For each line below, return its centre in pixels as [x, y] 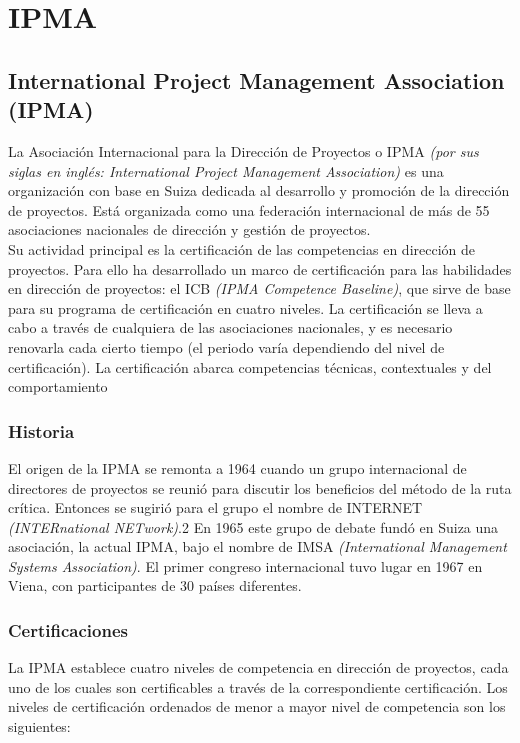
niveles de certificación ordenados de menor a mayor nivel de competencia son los [257, 706]
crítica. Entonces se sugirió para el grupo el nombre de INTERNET [215, 507]
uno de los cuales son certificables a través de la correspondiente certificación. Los [258, 686]
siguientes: [39, 726]
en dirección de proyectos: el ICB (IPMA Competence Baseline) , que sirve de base [259, 288]
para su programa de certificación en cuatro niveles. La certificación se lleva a [245, 307]
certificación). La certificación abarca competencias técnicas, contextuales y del [250, 366]
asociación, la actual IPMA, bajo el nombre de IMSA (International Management [257, 546]
